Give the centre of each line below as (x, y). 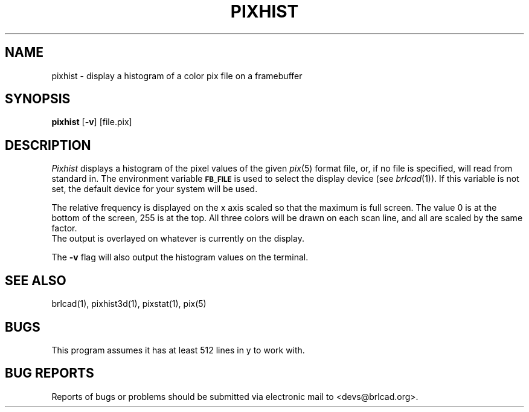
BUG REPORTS (50, 373)
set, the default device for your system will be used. (155, 189)
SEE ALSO (36, 280)
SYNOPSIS (38, 99)
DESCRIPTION (48, 145)
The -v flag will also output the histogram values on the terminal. (180, 257)
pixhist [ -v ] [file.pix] (92, 122)
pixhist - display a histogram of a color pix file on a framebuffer (177, 76)
